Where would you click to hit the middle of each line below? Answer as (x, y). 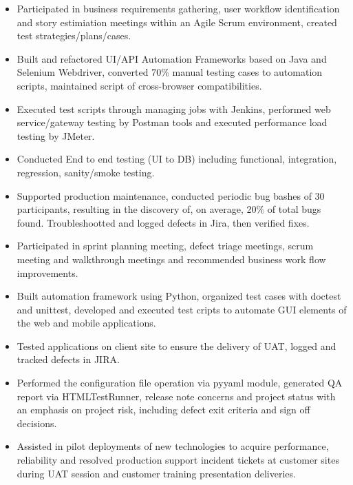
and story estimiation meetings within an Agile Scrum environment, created (177, 22)
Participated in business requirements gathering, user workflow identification (178, 8)
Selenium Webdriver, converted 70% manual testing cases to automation (170, 72)
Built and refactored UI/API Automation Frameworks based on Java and (172, 58)
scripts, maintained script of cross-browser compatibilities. (139, 85)
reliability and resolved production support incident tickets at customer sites (178, 460)
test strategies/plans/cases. (74, 35)
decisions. (37, 423)
